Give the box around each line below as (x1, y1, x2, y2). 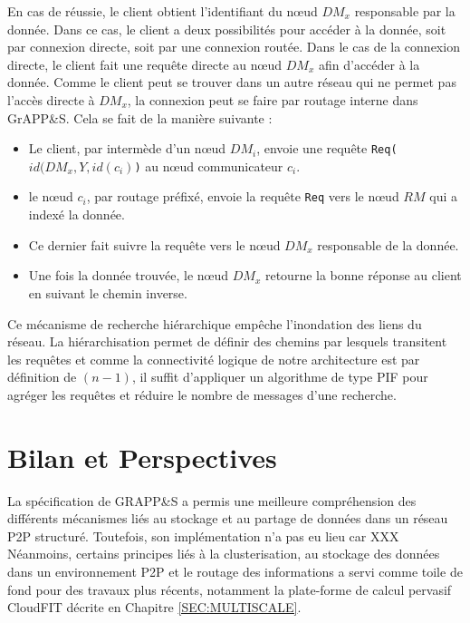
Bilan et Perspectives (7, 438, 277, 475)
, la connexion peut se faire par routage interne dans (127, 90, 418, 109)
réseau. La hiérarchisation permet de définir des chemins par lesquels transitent (7, 332, 447, 351)
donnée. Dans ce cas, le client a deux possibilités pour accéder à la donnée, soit (7, 19, 446, 38)
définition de (7, 367, 77, 386)
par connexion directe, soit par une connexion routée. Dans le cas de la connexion (7, 37, 460, 56)
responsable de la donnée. (317, 235, 459, 254)
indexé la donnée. (28, 205, 125, 224)
